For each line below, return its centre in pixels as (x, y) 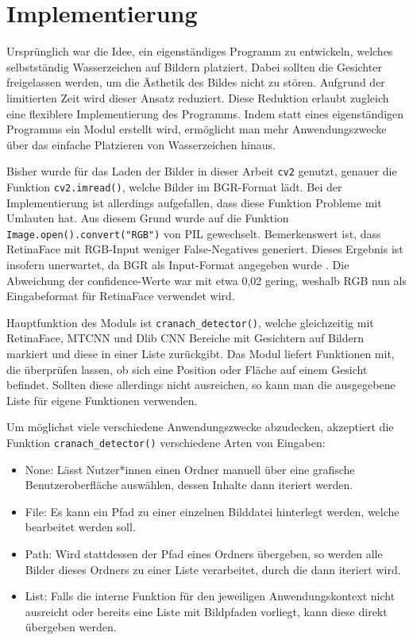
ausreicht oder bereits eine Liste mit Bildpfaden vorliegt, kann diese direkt (206, 611)
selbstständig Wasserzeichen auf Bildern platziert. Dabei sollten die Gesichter (194, 66)
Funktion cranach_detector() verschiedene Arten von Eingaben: (166, 443)
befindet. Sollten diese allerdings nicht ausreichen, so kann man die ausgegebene (201, 385)
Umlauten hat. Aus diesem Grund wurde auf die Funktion (148, 218)
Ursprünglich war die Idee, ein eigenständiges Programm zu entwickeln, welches (200, 51)
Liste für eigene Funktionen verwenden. (102, 400)
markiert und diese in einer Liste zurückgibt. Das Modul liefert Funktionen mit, (201, 354)
